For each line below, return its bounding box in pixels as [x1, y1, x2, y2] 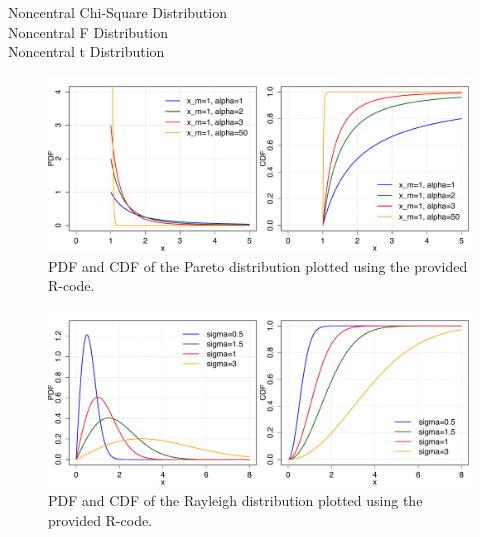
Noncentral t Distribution [8, 41, 165, 62]
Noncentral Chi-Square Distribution [8, 2, 227, 22]
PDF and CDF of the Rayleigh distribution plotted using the [48, 489, 423, 510]
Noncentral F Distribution [8, 21, 169, 42]
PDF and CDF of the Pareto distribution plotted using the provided [48, 255, 468, 276]
